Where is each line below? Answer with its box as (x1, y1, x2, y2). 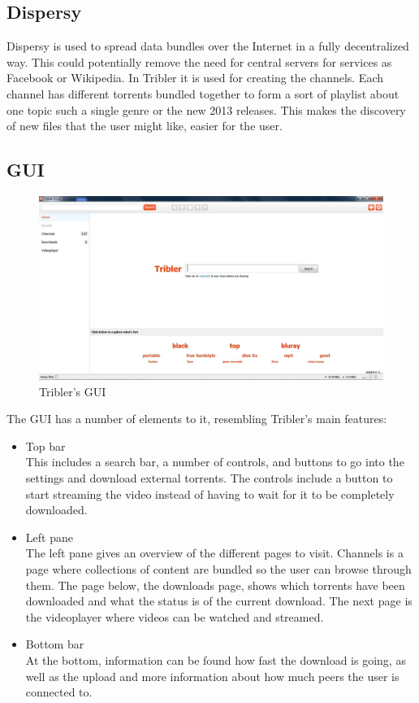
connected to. (25, 683, 93, 701)
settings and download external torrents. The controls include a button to (25, 469, 393, 487)
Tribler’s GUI (39, 382, 106, 400)
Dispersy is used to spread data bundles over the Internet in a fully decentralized (6, 37, 409, 55)
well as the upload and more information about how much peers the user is (25, 667, 400, 684)
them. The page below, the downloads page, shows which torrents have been (25, 576, 405, 593)
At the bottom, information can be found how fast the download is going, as (25, 651, 406, 668)
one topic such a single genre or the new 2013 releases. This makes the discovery (6, 101, 406, 118)
